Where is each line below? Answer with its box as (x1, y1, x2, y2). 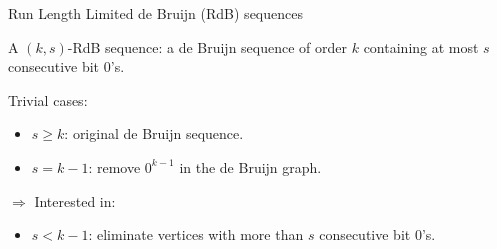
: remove (88, 156, 141, 177)
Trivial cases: (8, 89, 88, 110)
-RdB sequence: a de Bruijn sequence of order (67, 36, 348, 57)
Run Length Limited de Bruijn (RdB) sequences (8, 3, 303, 23)
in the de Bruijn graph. (179, 156, 322, 177)
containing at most (363, 36, 479, 57)
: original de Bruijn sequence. (64, 123, 244, 144)
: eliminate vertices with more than (88, 224, 304, 245)
